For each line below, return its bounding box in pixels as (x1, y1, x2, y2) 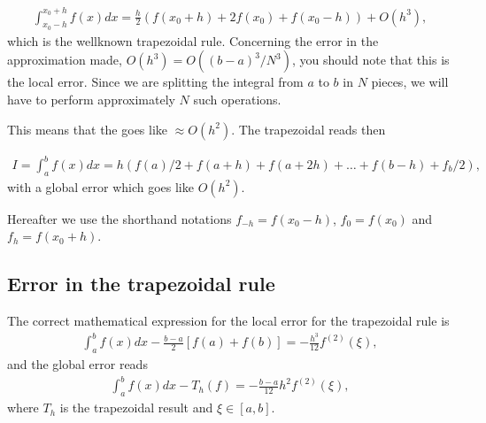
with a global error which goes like (7, 177, 194, 196)
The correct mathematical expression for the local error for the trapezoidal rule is (7, 311, 450, 330)
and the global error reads (7, 355, 148, 373)
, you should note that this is (292, 50, 450, 69)
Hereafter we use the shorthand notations (7, 209, 232, 227)
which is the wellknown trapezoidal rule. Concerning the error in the (7, 31, 379, 50)
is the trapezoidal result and (59, 398, 213, 417)
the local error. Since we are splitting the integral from (7, 73, 304, 91)
